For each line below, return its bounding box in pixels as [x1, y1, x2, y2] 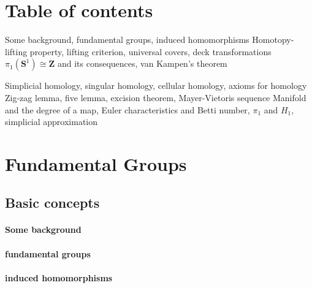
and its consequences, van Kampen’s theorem [57, 57, 227, 70]
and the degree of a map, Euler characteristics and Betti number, [5, 103, 250, 116]
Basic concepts [5, 193, 100, 212]
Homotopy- [252, 33, 294, 46]
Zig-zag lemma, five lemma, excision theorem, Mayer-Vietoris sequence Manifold [5, 91, 306, 104]
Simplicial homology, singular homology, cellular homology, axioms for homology [5, 79, 307, 92]
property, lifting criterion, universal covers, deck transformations [29, 45, 272, 58]
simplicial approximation [5, 115, 98, 128]
